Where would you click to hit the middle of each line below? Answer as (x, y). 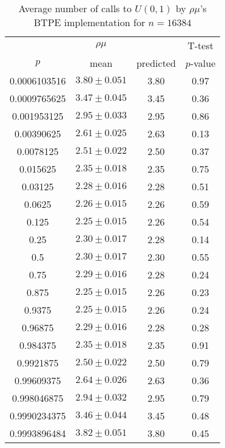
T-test (200, 45)
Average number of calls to (75, 8)
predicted (156, 63)
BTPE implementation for (89, 22)
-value (203, 63)
